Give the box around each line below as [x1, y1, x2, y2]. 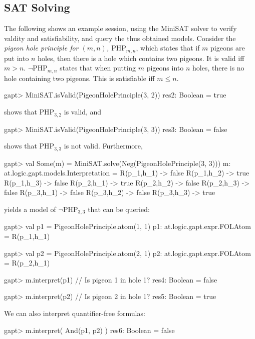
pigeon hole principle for [4, 42, 79, 53]
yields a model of [4, 203, 56, 214]
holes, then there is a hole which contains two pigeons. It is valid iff [38, 52, 244, 63]
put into [4, 52, 29, 63]
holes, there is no [192, 62, 244, 73]
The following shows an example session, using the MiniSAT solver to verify [4, 23, 237, 33]
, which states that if [136, 42, 200, 53]
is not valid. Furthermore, [64, 140, 143, 151]
